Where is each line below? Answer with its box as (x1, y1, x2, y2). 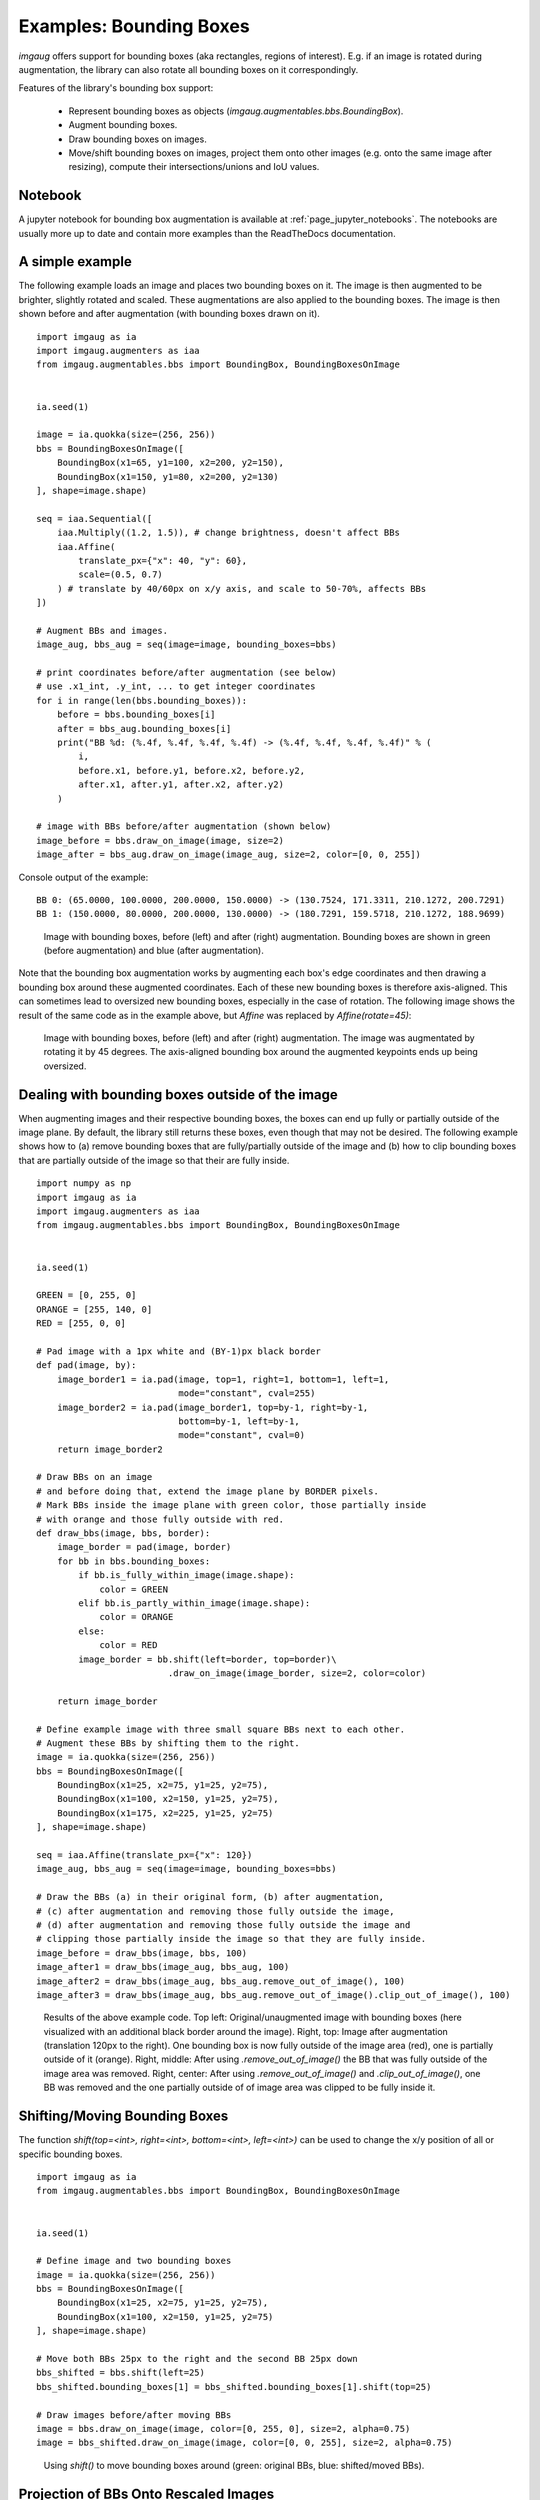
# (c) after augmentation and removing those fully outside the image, (36, 1905, 395, 1917)
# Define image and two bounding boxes (36, 2255, 232, 2267)
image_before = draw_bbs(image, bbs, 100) (36, 1947, 248, 1959)
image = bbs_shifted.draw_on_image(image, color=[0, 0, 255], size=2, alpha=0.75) (36, 2437, 453, 2449)
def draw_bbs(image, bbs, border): (36, 1528, 211, 1539)
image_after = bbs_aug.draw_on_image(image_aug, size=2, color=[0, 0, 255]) (36, 849, 422, 860)
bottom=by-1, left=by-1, (178, 1415, 300, 1427)
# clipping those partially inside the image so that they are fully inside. (36, 1933, 427, 1945)
